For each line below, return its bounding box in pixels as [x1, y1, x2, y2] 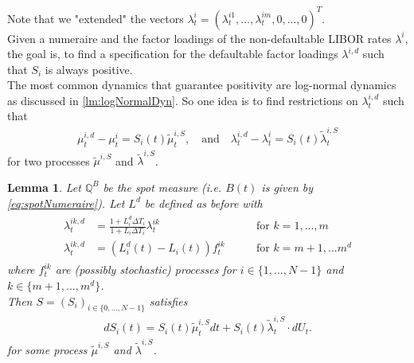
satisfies [149, 292, 188, 309]
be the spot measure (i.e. [103, 178, 222, 195]
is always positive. [45, 60, 133, 77]
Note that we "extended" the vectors [7, 10, 184, 26]
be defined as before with [144, 194, 263, 211]
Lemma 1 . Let [7, 178, 81, 195]
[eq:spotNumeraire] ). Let [7, 194, 125, 211]
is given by [261, 178, 314, 195]
